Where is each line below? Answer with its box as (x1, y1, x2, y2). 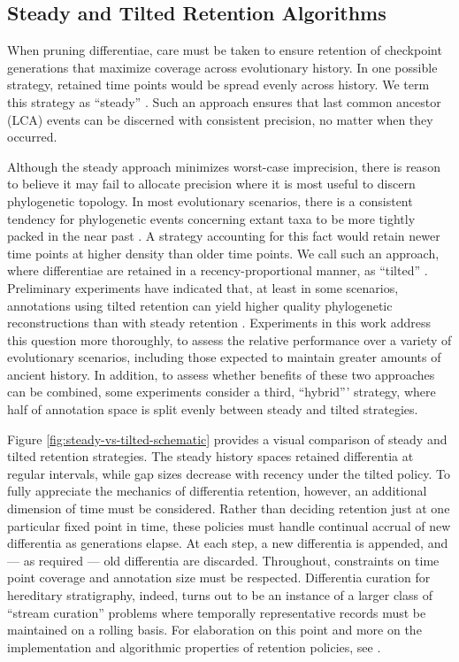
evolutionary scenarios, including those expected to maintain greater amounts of (7, 348, 441, 366)
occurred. (7, 127, 57, 146)
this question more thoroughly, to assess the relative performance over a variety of (7, 330, 452, 349)
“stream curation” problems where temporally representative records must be (7, 603, 426, 621)
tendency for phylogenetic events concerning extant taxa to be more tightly (7, 209, 416, 227)
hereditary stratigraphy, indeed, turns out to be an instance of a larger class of (7, 586, 432, 604)
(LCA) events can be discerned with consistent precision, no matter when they (7, 110, 433, 128)
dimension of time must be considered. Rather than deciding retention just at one (7, 499, 450, 518)
